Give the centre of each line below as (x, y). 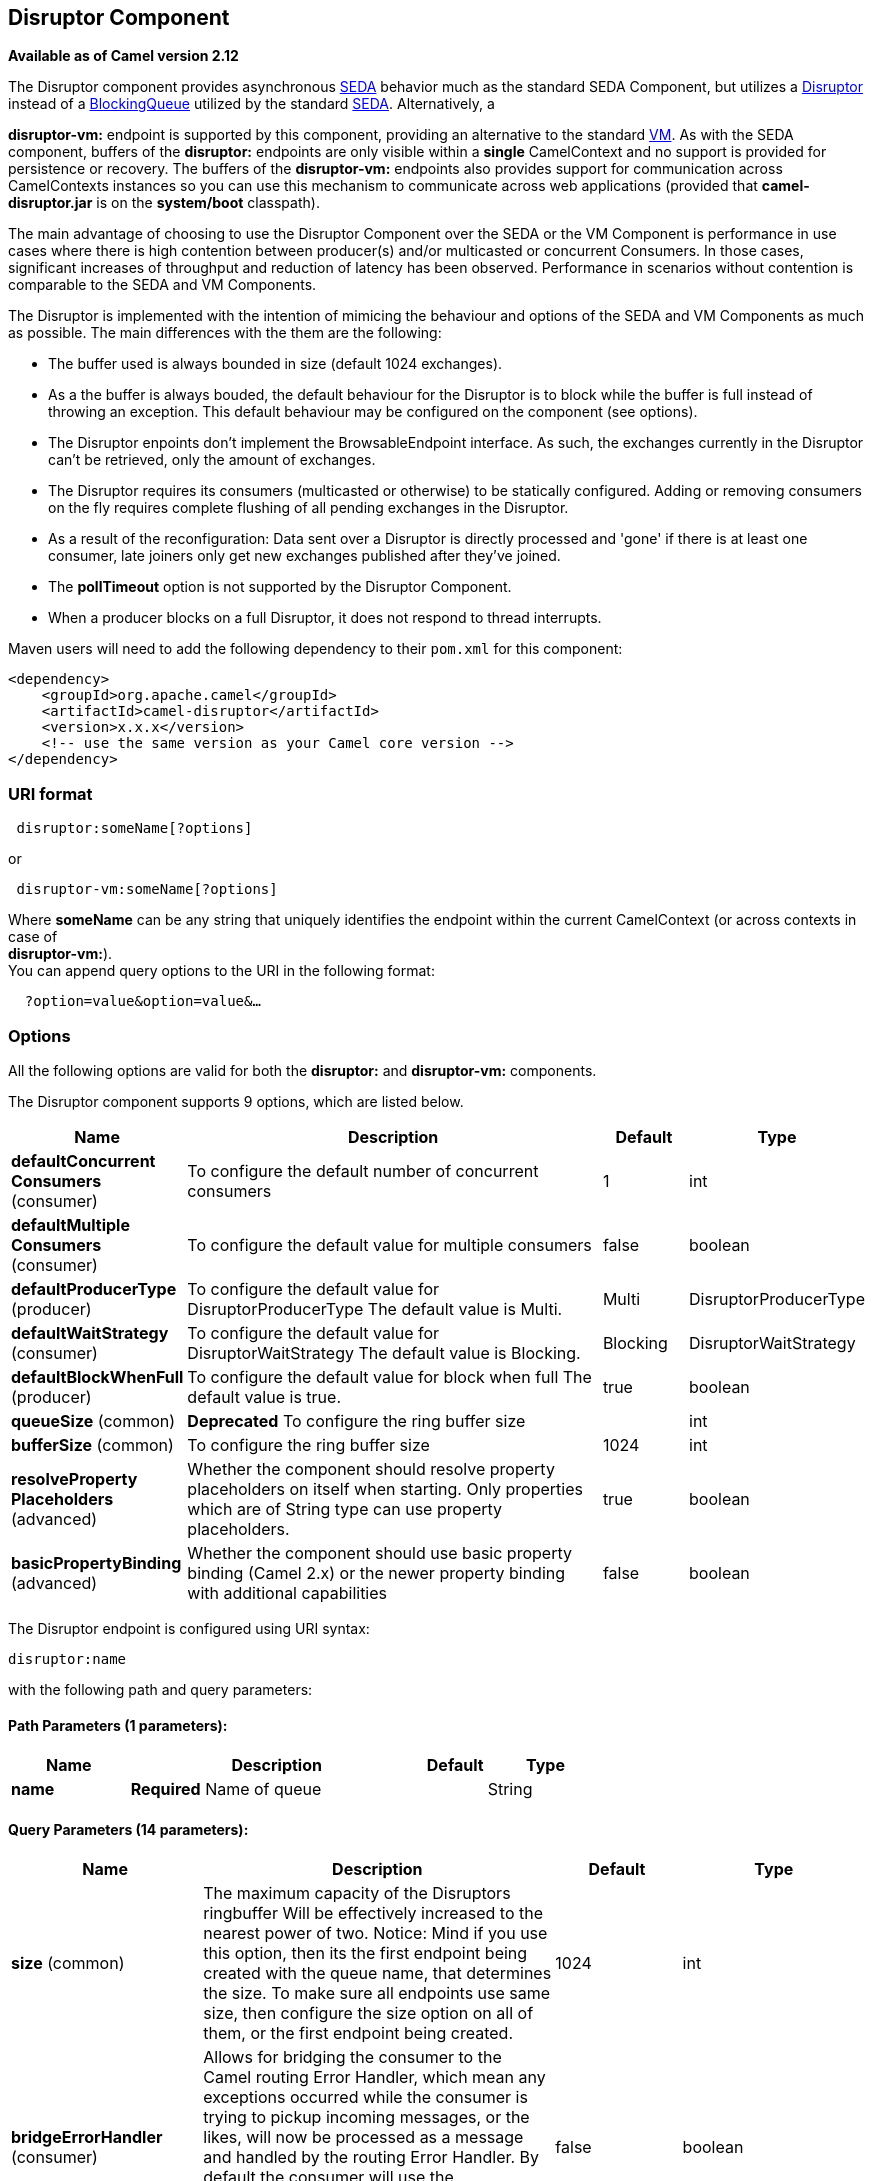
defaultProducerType (94, 1288)
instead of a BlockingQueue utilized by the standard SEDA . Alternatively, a (251, 104)
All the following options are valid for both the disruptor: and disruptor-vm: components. (302, 1070)
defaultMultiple (70, 1224)
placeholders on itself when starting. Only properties (385, 1488)
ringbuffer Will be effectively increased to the (373, 1913)
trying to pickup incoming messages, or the (366, 2117)
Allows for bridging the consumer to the (352, 2057)
